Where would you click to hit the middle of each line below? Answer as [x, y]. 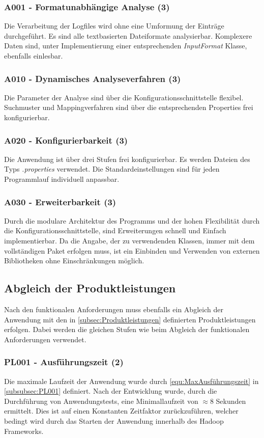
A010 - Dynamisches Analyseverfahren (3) [93, 78]
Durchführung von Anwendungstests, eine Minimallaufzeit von [101, 401]
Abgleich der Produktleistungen [90, 288]
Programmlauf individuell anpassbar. [62, 179]
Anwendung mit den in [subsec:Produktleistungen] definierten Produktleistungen [130, 319]
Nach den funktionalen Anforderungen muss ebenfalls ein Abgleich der [114, 309]
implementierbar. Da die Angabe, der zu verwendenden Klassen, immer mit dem [129, 240]
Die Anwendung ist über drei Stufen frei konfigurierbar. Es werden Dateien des [127, 159]
